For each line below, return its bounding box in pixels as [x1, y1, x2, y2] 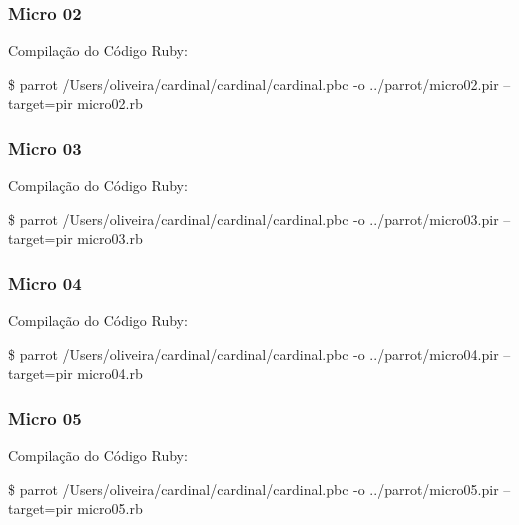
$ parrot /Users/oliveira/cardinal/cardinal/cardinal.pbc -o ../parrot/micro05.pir [8, 478, 499, 499]
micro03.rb [77, 228, 143, 249]
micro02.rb [77, 93, 143, 114]
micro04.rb [77, 363, 143, 384]
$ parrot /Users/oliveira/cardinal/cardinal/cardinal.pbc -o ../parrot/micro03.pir [8, 208, 499, 229]
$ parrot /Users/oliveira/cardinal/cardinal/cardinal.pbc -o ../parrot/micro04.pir [8, 343, 499, 364]
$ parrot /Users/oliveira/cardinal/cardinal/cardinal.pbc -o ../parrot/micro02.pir [8, 73, 499, 94]
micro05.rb [77, 498, 143, 519]
